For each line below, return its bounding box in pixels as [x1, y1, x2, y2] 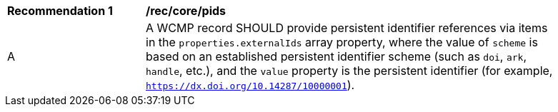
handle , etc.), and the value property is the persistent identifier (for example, [146, 63, 553, 78]
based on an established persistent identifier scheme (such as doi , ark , [146, 49, 527, 63]
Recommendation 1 [7, 4, 113, 18]
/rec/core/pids [146, 4, 226, 18]
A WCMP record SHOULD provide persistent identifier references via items [146, 21, 548, 35]
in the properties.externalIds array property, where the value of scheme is [146, 35, 538, 49]
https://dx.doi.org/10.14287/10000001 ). [146, 78, 355, 92]
